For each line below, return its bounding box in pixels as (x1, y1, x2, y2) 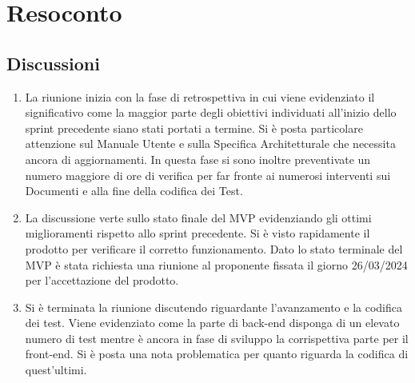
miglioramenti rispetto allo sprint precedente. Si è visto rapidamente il (25, 225, 370, 241)
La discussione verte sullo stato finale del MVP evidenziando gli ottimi (25, 209, 372, 225)
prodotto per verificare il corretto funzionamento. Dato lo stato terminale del (25, 240, 403, 257)
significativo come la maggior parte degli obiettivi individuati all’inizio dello (25, 104, 397, 121)
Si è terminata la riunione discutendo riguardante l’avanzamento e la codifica (25, 298, 402, 315)
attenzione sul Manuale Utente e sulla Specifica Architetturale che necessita (25, 135, 396, 152)
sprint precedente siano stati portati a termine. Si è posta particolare (25, 119, 363, 136)
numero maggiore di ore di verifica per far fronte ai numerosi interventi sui (25, 166, 391, 183)
